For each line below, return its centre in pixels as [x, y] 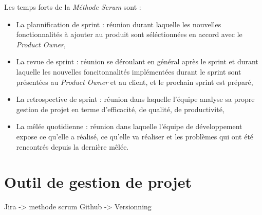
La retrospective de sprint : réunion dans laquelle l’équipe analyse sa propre [135, 99]
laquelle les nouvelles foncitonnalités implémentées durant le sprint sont [129, 71]
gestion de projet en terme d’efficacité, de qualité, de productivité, [120, 109]
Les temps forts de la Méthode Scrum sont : [73, 7]
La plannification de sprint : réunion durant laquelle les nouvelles [119, 24]
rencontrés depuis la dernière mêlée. [72, 146]
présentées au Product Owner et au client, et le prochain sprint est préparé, [135, 82]
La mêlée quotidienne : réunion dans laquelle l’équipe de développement [129, 126]
